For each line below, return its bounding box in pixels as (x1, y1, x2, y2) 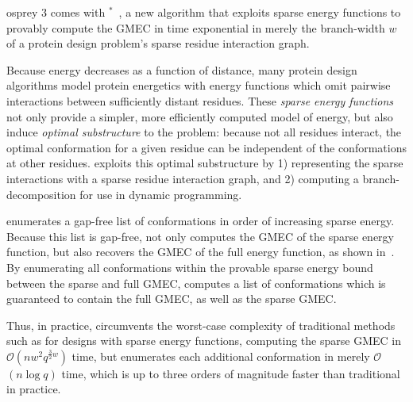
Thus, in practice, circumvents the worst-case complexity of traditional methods (6, 316, 396, 333)
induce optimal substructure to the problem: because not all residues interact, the (6, 124, 402, 140)
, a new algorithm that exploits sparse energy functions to (118, 4, 401, 20)
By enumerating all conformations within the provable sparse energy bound (6, 258, 373, 275)
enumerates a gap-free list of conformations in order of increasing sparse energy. (6, 212, 395, 229)
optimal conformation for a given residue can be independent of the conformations (6, 139, 407, 155)
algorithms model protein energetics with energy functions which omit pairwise (6, 77, 391, 94)
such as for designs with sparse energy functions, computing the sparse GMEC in (6, 332, 401, 349)
